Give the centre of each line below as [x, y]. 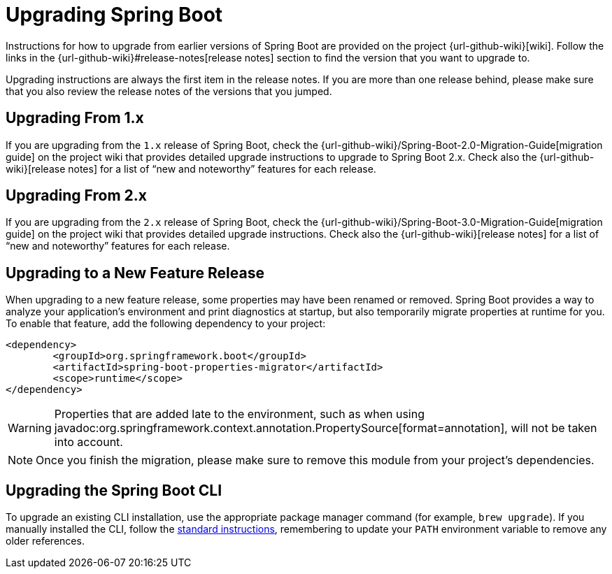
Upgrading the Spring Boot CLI [114, 490]
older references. [45, 541]
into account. [88, 442]
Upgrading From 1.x [75, 118]
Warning [30, 428]
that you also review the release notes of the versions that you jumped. [169, 91]
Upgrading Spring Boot [114, 15]
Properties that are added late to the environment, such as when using [239, 414]
